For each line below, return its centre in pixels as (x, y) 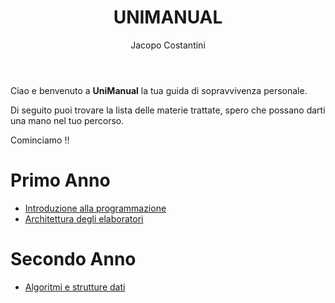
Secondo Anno (73, 259)
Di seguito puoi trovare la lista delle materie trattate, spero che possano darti (168, 110)
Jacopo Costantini (168, 45)
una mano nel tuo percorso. (67, 120)
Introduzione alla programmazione (95, 208)
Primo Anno (60, 180)
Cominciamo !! (40, 140)
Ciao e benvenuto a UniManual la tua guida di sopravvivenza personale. (159, 90)
